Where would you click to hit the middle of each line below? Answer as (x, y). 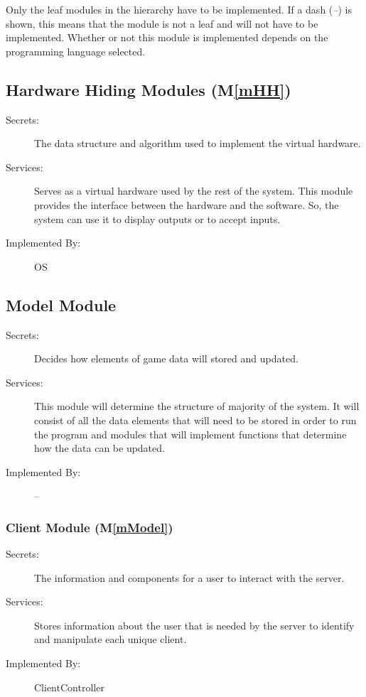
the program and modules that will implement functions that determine (190, 434)
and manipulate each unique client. (111, 639)
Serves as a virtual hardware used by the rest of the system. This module (194, 191)
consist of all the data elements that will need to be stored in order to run (195, 420)
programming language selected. (76, 51)
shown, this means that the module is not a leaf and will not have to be (162, 23)
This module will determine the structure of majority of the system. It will (197, 406)
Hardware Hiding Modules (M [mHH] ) (149, 89)
